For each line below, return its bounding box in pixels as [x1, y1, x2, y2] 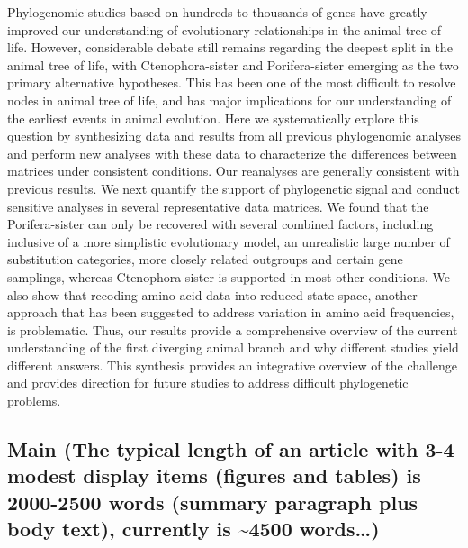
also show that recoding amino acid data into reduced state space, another [7, 285, 418, 304]
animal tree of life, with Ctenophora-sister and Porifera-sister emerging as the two [7, 55, 459, 74]
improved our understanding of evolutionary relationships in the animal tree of [7, 20, 441, 39]
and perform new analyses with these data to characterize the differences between [7, 143, 457, 162]
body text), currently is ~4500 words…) [7, 515, 380, 543]
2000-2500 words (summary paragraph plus [7, 488, 418, 516]
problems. [7, 391, 61, 410]
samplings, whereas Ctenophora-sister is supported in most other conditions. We [7, 267, 451, 286]
